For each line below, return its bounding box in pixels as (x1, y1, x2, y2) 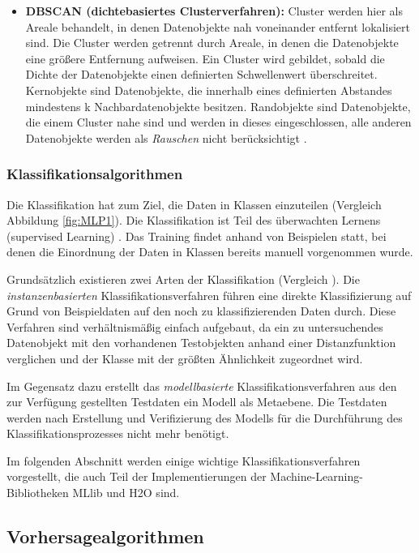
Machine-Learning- (270, 468, 363, 485)
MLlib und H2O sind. (72, 484, 180, 501)
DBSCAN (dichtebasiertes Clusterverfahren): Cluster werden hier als (25, 2, 403, 19)
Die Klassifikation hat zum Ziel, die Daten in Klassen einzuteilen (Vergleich (6, 195, 382, 212)
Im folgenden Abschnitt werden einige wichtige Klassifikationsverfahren (6, 452, 361, 469)
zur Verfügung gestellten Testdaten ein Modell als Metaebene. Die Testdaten (6, 393, 387, 410)
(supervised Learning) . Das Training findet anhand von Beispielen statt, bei (6, 227, 387, 244)
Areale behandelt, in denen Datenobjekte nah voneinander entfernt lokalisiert (25, 18, 410, 35)
